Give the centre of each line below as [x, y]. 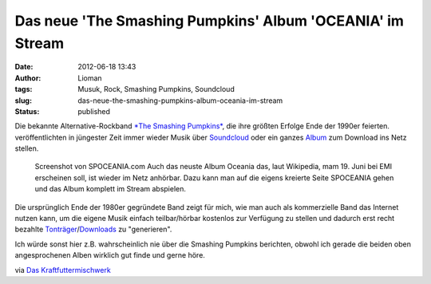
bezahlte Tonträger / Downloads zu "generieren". [93, 229]
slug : [23, 101]
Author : [28, 78]
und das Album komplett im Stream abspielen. [111, 189]
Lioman [90, 78]
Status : [27, 111]
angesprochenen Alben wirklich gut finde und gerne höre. [110, 255]
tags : [24, 89]
